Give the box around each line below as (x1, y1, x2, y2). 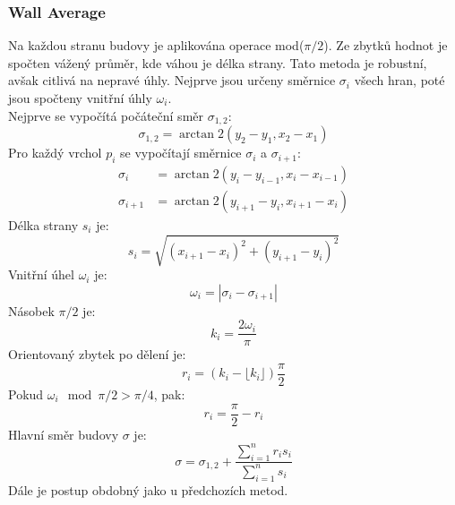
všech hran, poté (354, 71, 445, 90)
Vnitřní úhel (8, 265, 74, 284)
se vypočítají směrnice (120, 143, 242, 162)
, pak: (153, 384, 185, 403)
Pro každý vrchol (8, 143, 102, 162)
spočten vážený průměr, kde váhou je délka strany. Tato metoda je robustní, (8, 53, 427, 72)
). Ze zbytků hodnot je (323, 36, 448, 55)
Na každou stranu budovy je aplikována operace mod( (8, 36, 305, 55)
